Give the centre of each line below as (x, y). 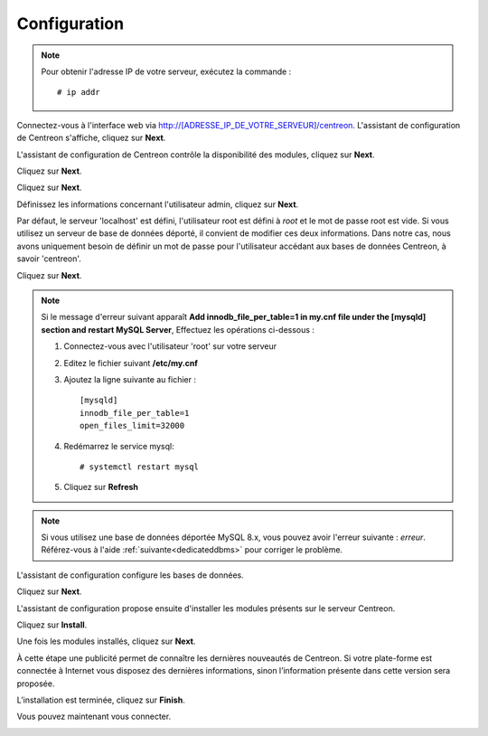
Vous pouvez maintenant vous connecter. (94, 717)
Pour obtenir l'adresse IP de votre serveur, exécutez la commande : (166, 71)
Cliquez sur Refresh (101, 487)
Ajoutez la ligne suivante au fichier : (130, 379)
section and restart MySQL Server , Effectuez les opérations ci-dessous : (178, 329)
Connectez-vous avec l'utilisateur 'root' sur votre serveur (170, 346)
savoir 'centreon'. (49, 259)
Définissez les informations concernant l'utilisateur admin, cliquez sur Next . (158, 204)
